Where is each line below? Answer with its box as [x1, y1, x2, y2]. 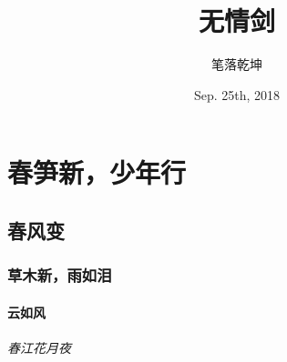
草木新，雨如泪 [7, 264, 112, 287]
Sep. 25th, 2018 [193, 85, 281, 104]
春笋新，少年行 [7, 154, 187, 191]
